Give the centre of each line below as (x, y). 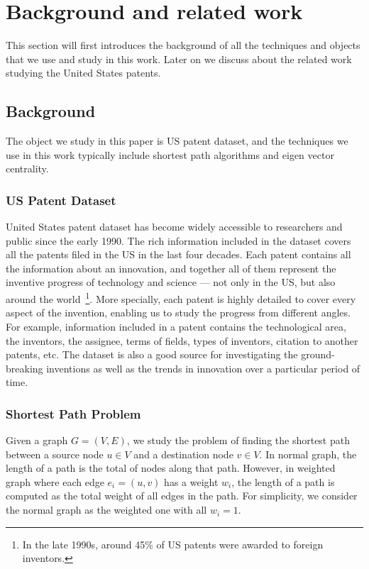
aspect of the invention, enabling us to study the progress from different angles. (178, 313)
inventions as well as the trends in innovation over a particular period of (203, 368)
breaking (24, 368)
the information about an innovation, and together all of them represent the (171, 268)
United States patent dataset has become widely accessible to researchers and (174, 227)
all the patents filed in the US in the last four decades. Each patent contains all (178, 254)
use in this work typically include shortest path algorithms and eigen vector (170, 154)
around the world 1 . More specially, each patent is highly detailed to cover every (181, 298)
